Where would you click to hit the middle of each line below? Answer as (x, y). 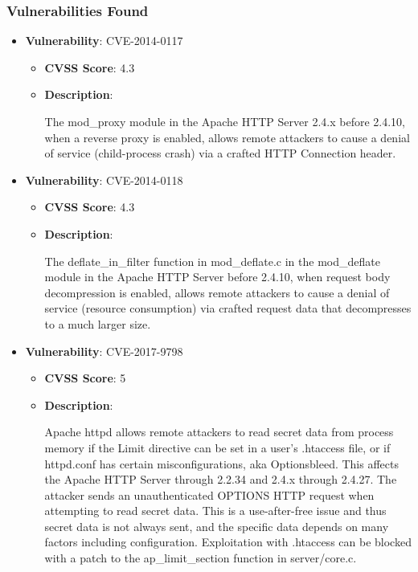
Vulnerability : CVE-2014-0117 (104, 41)
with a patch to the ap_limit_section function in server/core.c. (201, 558)
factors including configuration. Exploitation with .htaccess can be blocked (228, 542)
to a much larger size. (98, 323)
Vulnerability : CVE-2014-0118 (104, 180)
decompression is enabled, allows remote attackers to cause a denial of (217, 292)
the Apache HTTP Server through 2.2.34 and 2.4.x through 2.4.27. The (221, 479)
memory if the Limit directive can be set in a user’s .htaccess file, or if (217, 447)
